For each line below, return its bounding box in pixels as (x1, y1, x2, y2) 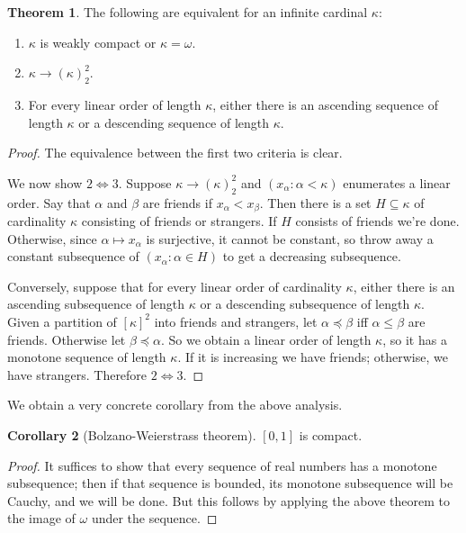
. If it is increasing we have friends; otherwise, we (177, 348, 448, 366)
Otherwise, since (7, 229, 97, 248)
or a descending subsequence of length (200, 294, 410, 313)
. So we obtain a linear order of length (160, 330, 372, 348)
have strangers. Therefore (7, 365, 148, 384)
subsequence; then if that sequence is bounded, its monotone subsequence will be (7, 474, 453, 492)
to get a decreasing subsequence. (222, 247, 401, 266)
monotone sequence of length (7, 348, 166, 366)
